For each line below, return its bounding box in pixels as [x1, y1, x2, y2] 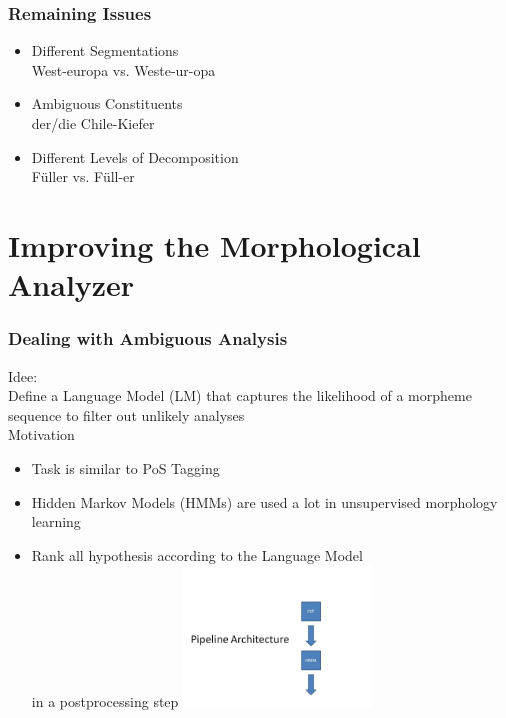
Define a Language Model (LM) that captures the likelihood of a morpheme [8, 385, 472, 406]
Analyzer [8, 264, 135, 305]
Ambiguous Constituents [31, 93, 183, 114]
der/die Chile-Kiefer [31, 113, 155, 133]
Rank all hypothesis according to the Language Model [31, 544, 363, 565]
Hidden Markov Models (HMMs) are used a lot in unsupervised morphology [31, 491, 498, 512]
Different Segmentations [31, 40, 179, 61]
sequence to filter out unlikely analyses [8, 404, 245, 425]
